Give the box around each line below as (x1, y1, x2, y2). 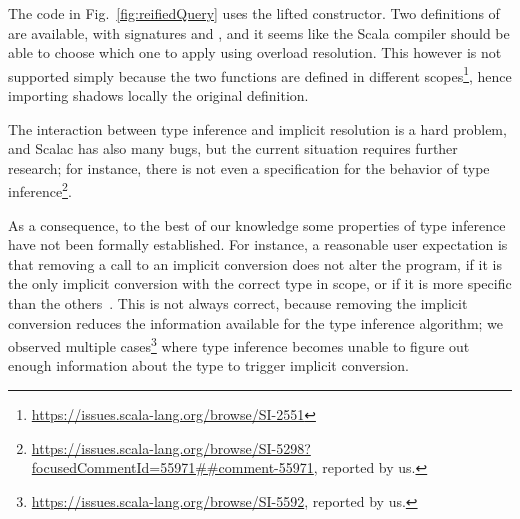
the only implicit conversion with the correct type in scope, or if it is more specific (8, 273, 512, 294)
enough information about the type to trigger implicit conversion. (8, 355, 409, 376)
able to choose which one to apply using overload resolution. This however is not (8, 42, 502, 63)
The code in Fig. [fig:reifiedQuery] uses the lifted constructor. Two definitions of (8, 3, 500, 23)
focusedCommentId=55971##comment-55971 (31, 457, 314, 478)
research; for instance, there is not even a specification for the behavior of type (8, 157, 490, 178)
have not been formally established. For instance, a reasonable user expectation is (8, 234, 508, 255)
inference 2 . (8, 178, 72, 202)
